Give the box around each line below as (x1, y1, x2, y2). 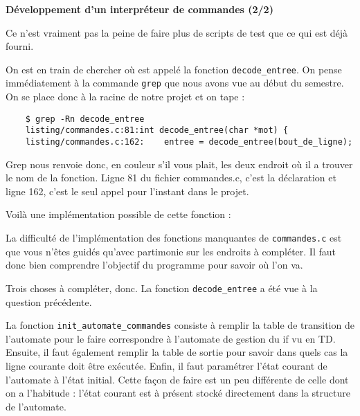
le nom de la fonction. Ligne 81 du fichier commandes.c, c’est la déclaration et (6, 170, 336, 185)
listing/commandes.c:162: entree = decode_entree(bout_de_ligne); (25, 137, 353, 147)
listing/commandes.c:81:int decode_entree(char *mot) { (25, 125, 289, 136)
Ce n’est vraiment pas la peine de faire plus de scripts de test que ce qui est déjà (6, 25, 348, 39)
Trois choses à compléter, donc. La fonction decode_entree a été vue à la (6, 280, 318, 295)
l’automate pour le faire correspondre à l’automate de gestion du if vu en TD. (6, 331, 336, 345)
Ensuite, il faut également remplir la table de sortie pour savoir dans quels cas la (6, 345, 348, 359)
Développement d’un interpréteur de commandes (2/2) (6, 2, 273, 16)
